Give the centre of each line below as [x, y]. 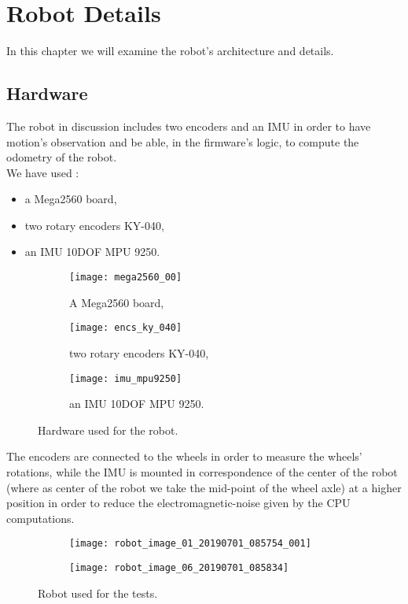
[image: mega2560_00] [126, 278]
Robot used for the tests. [98, 593]
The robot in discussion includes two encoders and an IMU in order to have [189, 126]
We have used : [43, 172]
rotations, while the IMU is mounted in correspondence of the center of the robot [202, 472]
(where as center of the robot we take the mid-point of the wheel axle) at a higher [204, 487]
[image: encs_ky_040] [126, 328]
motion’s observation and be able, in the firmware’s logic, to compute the [183, 141]
